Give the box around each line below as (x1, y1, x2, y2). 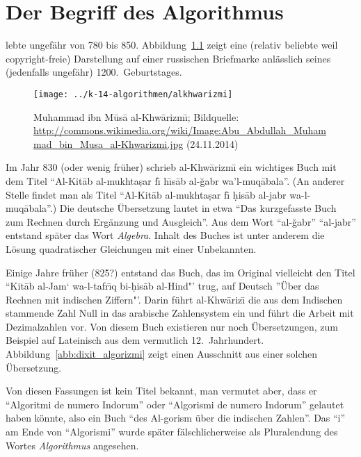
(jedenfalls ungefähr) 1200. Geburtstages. (6, 65, 182, 79)
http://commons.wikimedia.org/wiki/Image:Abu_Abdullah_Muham (33, 123, 326, 138)
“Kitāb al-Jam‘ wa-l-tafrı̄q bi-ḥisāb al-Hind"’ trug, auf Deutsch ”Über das (6, 279, 319, 293)
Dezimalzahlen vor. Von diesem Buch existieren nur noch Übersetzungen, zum (6, 319, 338, 333)
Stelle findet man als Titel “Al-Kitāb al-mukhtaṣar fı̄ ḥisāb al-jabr (6, 187, 287, 201)
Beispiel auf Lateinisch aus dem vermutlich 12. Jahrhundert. (6, 333, 264, 347)
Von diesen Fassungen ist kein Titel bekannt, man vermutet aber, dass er (6, 383, 317, 398)
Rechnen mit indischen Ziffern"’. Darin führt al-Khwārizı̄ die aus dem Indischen (6, 292, 343, 306)
